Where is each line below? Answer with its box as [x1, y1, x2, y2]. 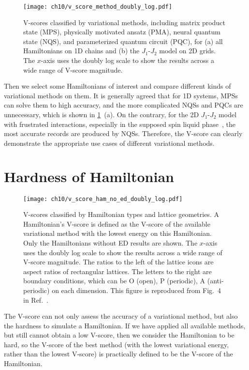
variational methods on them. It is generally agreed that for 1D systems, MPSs [4, 90, 238, 100]
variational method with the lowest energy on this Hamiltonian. [23, 228, 212, 238]
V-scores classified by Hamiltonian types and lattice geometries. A [23, 209, 219, 219]
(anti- [207, 276, 224, 286]
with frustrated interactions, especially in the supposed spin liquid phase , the [4, 119, 236, 129]
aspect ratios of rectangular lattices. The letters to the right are [23, 266, 212, 276]
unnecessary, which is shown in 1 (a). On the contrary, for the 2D [4, 109, 199, 119]
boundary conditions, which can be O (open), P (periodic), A [23, 276, 205, 286]
